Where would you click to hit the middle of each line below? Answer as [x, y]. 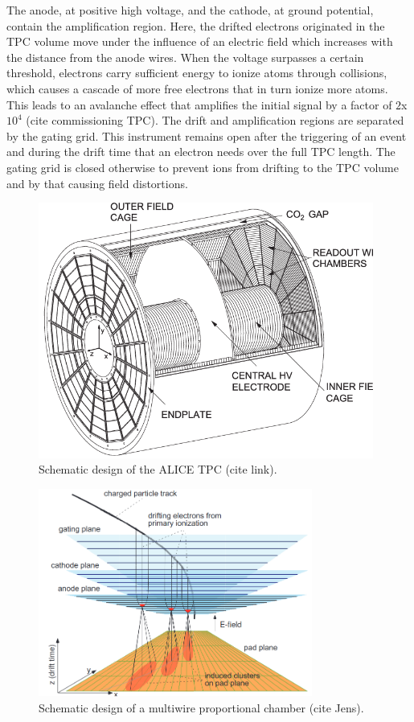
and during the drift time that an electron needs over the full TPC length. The [201, 152]
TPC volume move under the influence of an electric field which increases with [200, 41]
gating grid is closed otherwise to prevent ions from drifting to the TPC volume [203, 167]
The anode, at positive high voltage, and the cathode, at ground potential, [190, 10]
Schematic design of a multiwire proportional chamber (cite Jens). [201, 707]
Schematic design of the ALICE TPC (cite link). [158, 469]
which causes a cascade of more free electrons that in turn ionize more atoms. [197, 88]
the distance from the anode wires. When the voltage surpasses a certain [185, 57]
